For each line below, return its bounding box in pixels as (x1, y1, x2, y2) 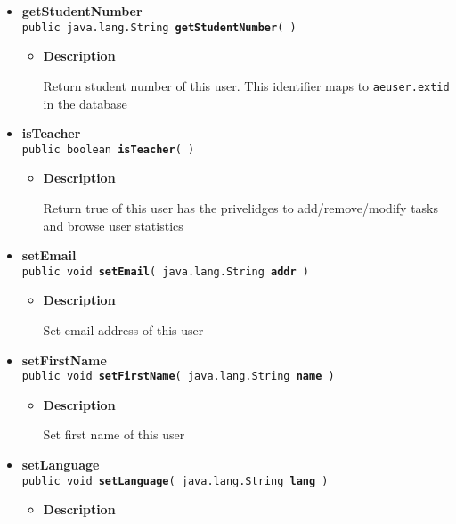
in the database (43, 94, 127, 112)
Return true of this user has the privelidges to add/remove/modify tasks (43, 198, 438, 217)
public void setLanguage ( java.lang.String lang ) (21, 474, 329, 487)
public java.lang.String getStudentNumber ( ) (21, 20, 297, 34)
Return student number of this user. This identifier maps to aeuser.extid (43, 76, 450, 94)
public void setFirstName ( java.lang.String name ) (21, 370, 335, 383)
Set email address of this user (43, 320, 204, 339)
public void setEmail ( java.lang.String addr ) (21, 265, 309, 278)
